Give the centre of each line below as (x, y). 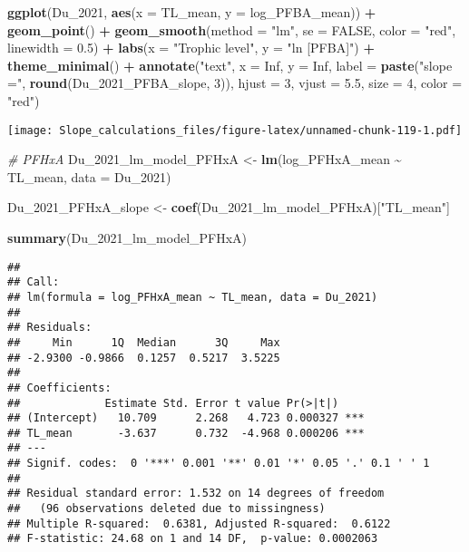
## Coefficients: (59, 387)
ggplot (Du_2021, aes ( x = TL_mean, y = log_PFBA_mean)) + (192, 12)
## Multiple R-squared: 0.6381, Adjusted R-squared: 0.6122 (199, 523)
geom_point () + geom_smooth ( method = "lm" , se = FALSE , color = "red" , (232, 29)
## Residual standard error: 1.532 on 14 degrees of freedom (196, 494)
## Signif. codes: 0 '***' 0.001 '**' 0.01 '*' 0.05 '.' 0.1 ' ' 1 (219, 464)
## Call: (34, 282)
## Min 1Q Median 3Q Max (144, 342)
